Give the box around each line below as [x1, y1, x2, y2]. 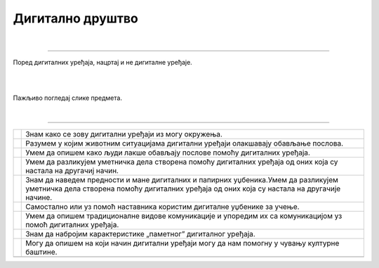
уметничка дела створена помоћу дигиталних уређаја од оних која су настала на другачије [25, 184, 341, 193]
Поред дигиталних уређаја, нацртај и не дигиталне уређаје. [13, 58, 192, 66]
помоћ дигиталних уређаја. [25, 219, 119, 229]
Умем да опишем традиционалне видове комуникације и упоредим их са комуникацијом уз [25, 211, 343, 221]
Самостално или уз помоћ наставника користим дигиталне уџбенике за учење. [25, 201, 300, 211]
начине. [25, 192, 53, 202]
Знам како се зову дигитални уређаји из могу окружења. [25, 129, 222, 139]
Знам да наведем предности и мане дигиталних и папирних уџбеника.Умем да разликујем [25, 174, 338, 184]
